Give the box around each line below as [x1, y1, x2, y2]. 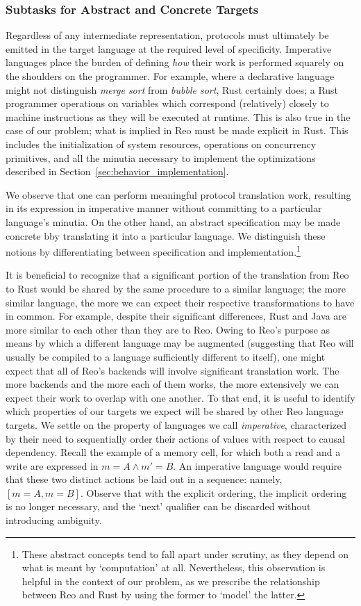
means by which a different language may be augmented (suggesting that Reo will [6, 336, 354, 350]
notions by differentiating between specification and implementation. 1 [6, 243, 301, 259]
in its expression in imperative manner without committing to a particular [6, 201, 322, 215]
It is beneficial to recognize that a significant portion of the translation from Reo [6, 268, 349, 282]
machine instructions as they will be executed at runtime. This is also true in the [6, 109, 351, 124]
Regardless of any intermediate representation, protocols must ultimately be [6, 28, 329, 42]
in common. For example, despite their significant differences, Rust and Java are [6, 309, 347, 323]
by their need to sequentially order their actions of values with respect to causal [6, 431, 346, 445]
